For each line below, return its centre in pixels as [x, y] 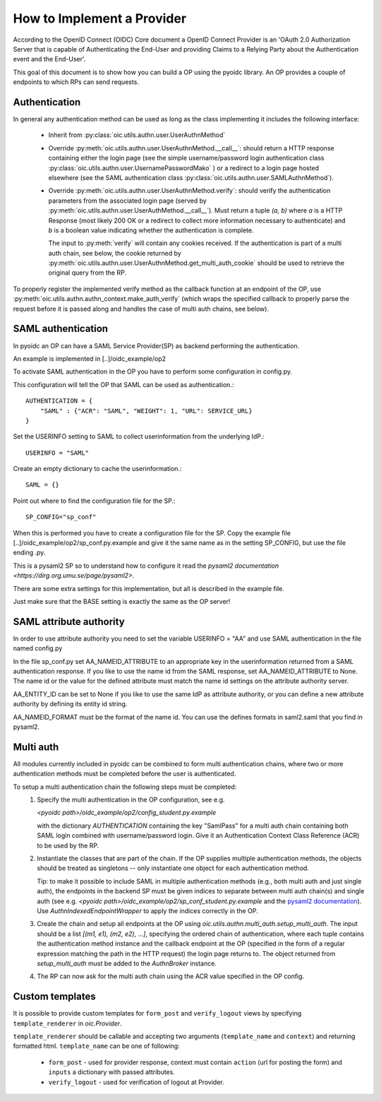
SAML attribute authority [69, 621]
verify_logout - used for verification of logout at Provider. [137, 1082]
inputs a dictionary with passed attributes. [112, 1072]
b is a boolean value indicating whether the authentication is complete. [151, 230]
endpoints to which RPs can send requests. [76, 82]
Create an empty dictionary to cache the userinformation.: [97, 469]
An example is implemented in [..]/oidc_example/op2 [89, 358]
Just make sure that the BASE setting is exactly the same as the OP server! [122, 601]
